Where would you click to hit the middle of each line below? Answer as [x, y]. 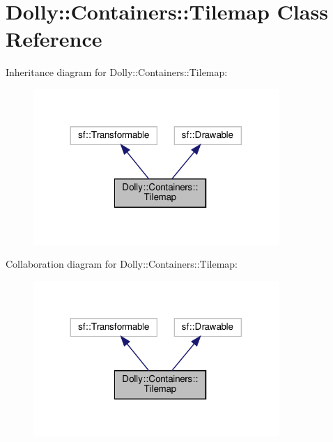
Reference [54, 39]
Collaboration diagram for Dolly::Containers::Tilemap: [122, 264]
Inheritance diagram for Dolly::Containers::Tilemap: [117, 72]
